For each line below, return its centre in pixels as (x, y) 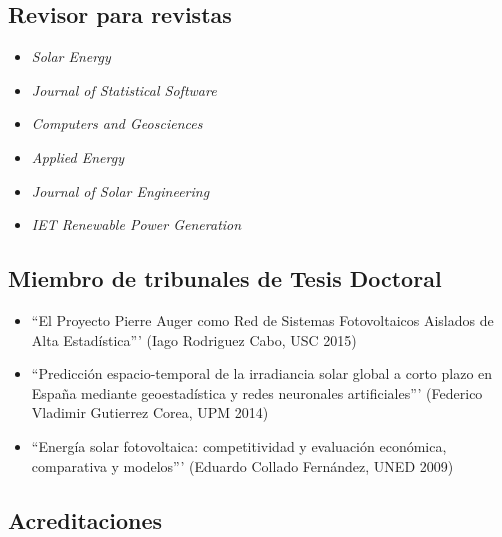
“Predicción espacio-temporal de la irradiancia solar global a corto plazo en (262, 373)
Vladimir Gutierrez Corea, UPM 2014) (150, 412)
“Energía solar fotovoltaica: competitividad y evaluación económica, (239, 445)
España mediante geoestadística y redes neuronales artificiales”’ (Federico (257, 392)
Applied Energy (77, 156)
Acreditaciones (85, 519)
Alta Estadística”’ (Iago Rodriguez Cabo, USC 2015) (194, 339)
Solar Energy (71, 56)
